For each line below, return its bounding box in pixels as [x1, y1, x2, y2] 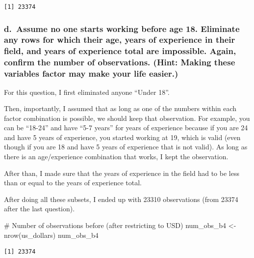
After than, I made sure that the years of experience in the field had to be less [4, 168, 239, 178]
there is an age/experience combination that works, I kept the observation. [4, 151, 229, 162]
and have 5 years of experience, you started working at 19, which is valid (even [4, 132, 241, 142]
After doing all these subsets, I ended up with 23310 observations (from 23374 [4, 194, 238, 204]
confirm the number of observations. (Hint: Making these [4, 56, 235, 68]
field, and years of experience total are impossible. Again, [4, 45, 236, 57]
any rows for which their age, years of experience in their [4, 33, 235, 46]
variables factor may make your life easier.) [4, 67, 178, 80]
